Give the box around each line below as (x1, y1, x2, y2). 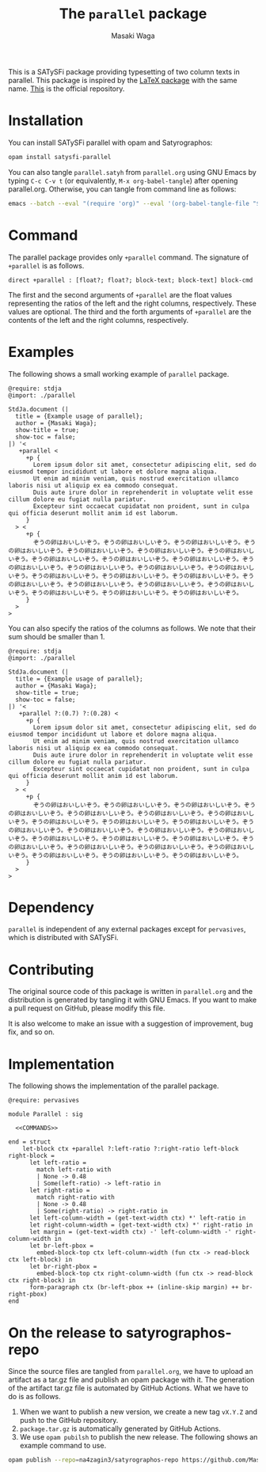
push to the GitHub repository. (19, 1416, 119, 1425)
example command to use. (19, 1441, 107, 1451)
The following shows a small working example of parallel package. (8, 369, 230, 378)
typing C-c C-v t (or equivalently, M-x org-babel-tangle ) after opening (8, 176, 238, 185)
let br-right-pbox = (28, 1263, 97, 1271)
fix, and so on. (8, 1027, 55, 1037)
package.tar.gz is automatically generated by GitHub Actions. (19, 1424, 222, 1433)
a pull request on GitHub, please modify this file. (8, 1003, 165, 1013)
